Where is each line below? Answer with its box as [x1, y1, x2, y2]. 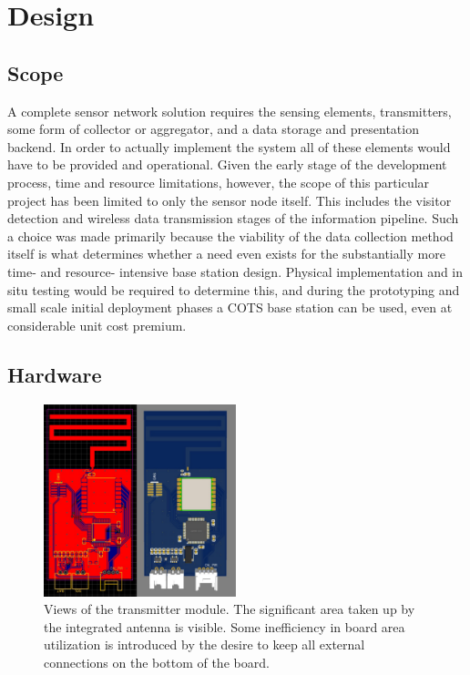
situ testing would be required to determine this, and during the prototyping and [7, 280, 460, 299]
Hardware [7, 360, 102, 388]
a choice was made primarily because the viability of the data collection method [7, 226, 454, 245]
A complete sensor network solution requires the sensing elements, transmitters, [7, 101, 452, 120]
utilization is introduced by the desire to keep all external [44, 635, 365, 654]
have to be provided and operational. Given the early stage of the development [7, 155, 447, 174]
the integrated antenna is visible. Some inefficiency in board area [44, 617, 405, 636]
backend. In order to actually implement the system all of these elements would [7, 137, 451, 156]
